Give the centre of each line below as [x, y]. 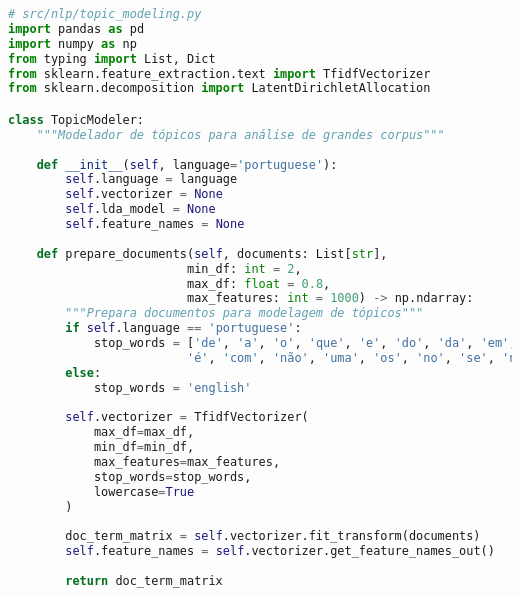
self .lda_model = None [140, 209]
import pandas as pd [76, 28]
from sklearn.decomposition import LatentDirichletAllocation [219, 88]
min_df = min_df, [144, 447]
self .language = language [151, 179]
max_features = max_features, [187, 462]
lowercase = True [144, 491]
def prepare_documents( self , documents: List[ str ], [212, 253]
